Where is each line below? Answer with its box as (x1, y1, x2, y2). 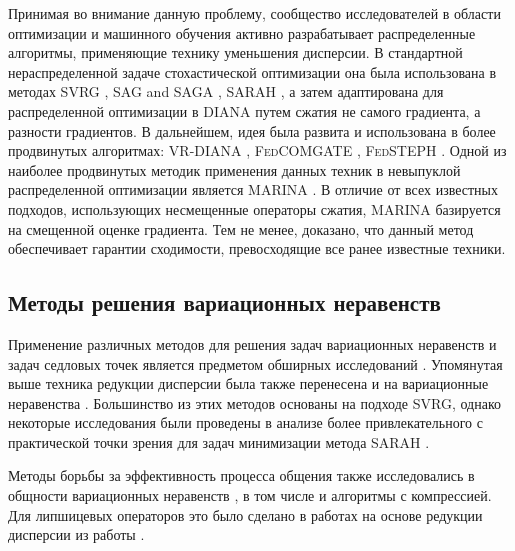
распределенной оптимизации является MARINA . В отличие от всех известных (8, 179, 499, 200)
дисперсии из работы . (8, 524, 145, 545)
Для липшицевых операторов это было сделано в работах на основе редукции (8, 504, 483, 525)
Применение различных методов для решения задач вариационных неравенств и (8, 333, 497, 354)
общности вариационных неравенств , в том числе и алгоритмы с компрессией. (8, 485, 492, 506)
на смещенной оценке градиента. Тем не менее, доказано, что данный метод (8, 218, 474, 239)
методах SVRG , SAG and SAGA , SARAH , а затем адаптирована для (8, 81, 444, 102)
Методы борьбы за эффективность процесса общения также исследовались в (8, 465, 475, 486)
